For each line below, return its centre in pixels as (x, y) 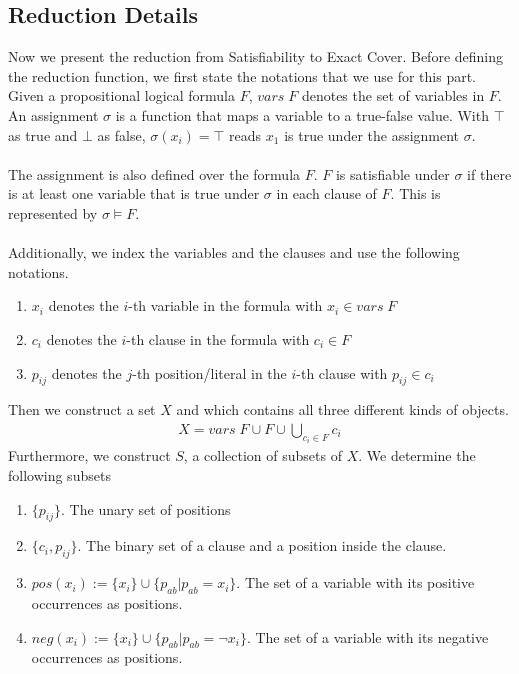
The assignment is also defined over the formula (154, 173)
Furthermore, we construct (89, 455)
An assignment (53, 114)
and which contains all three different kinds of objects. (342, 409)
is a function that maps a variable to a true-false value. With (302, 114)
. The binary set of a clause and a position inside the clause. (262, 545)
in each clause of (326, 193)
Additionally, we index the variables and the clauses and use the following (234, 252)
